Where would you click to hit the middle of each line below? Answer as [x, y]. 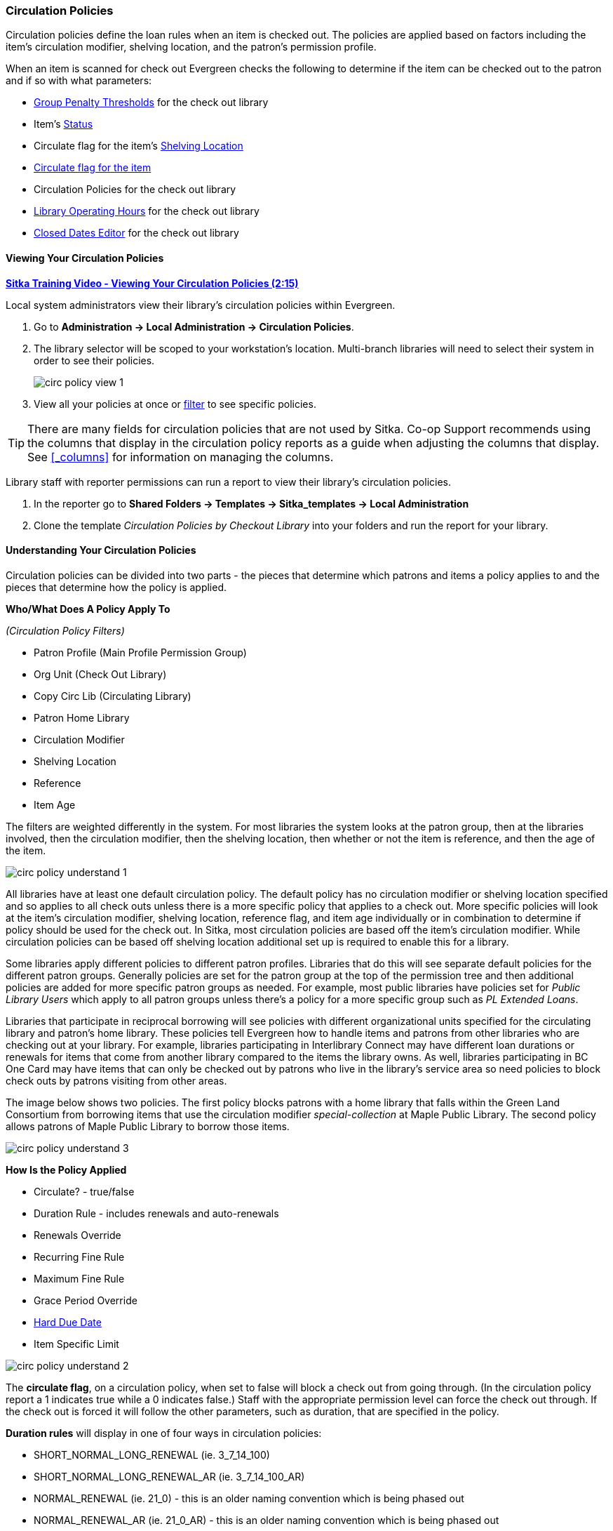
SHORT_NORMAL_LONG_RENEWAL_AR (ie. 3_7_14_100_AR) [169, 1476]
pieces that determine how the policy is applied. [116, 587]
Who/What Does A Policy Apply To [88, 609]
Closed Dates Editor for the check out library [136, 233]
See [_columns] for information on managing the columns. [181, 457]
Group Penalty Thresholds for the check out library [151, 102]
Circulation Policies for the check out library [135, 190]
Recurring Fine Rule [79, 1257]
